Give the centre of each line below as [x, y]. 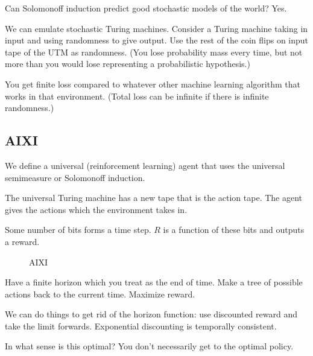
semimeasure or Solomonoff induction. [75, 177]
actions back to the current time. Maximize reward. [100, 294]
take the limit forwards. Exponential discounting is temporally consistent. [141, 326]
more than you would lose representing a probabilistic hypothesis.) [128, 64]
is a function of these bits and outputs [234, 230]
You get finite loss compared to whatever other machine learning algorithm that [153, 84]
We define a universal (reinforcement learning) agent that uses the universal [145, 165]
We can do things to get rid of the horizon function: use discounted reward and [151, 314]
